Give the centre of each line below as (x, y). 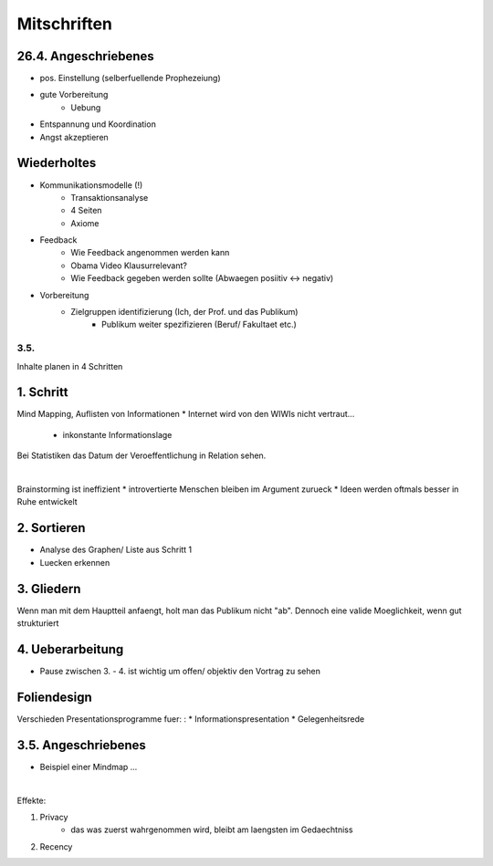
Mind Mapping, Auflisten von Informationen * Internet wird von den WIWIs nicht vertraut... (186, 414)
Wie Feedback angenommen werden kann (150, 253)
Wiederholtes (57, 163)
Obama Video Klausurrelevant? (129, 266)
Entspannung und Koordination (98, 124)
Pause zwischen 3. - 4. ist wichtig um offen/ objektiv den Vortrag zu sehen (180, 671)
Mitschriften (65, 24)
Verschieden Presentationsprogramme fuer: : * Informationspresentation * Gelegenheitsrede (191, 719)
